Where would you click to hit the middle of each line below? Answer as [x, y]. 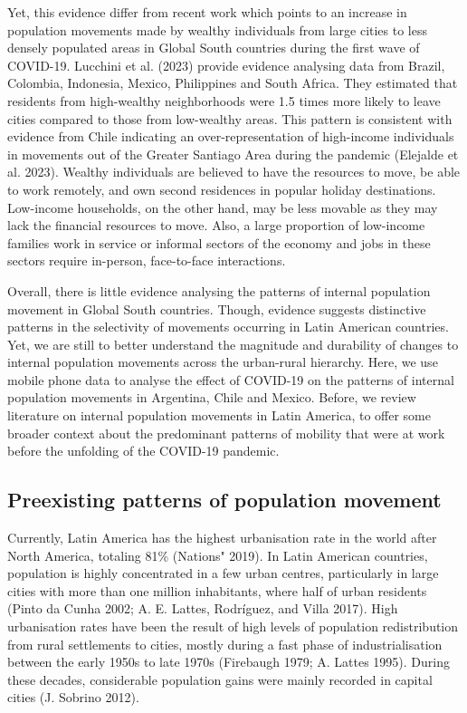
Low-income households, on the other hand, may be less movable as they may [223, 207]
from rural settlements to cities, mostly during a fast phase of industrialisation [225, 644]
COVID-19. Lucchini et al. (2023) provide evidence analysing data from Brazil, [226, 65]
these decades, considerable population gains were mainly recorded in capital [220, 679]
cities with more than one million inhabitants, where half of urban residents [217, 590]
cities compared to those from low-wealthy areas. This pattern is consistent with [230, 118]
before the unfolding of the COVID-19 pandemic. [143, 451]
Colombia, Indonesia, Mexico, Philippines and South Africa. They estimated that [233, 83]
